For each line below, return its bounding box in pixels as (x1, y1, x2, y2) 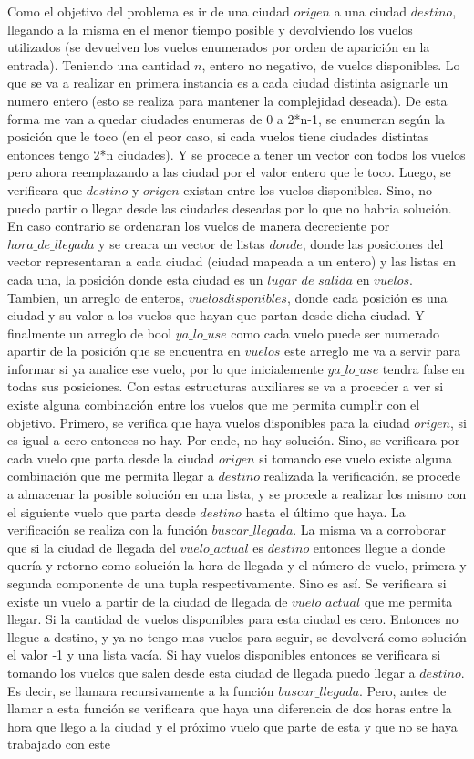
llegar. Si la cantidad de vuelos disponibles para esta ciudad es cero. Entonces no (7, 609, 459, 629)
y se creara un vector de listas (98, 234, 265, 253)
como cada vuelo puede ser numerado (231, 323, 440, 342)
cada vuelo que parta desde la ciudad (7, 448, 215, 467)
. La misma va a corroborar (293, 520, 446, 539)
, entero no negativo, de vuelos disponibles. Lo (201, 55, 460, 74)
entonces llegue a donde (313, 537, 446, 556)
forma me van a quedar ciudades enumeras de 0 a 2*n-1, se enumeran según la (7, 109, 445, 128)
